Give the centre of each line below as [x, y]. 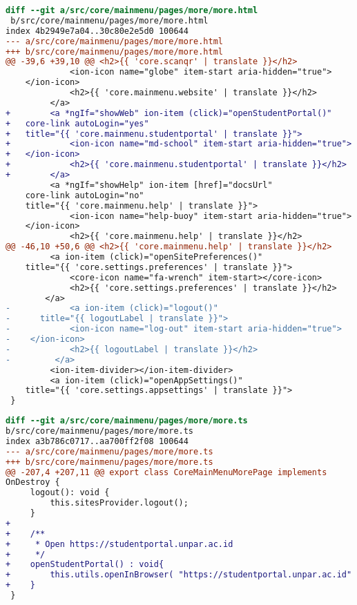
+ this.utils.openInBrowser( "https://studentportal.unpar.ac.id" [179, 575]
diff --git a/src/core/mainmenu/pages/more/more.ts [127, 421]
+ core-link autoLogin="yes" [77, 123]
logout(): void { [70, 493]
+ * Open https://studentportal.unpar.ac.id [119, 544]
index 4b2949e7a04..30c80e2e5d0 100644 [97, 31]
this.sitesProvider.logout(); [119, 503]
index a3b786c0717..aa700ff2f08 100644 [97, 441]
